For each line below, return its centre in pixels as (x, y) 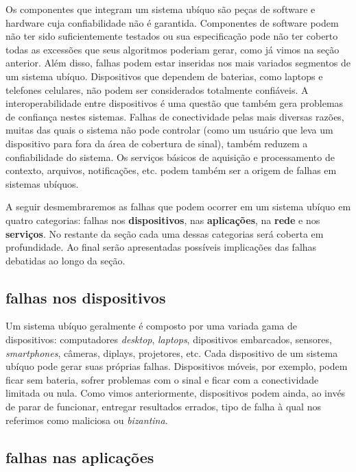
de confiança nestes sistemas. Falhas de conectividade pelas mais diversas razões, (175, 116)
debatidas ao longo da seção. (66, 260)
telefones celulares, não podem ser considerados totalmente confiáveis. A (157, 89)
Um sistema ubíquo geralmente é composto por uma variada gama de (151, 326)
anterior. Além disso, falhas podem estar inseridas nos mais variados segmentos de (178, 63)
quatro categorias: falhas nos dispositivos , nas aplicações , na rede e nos (163, 220)
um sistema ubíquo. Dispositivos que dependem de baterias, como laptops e (164, 76)
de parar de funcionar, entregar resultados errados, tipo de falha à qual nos (163, 407)
